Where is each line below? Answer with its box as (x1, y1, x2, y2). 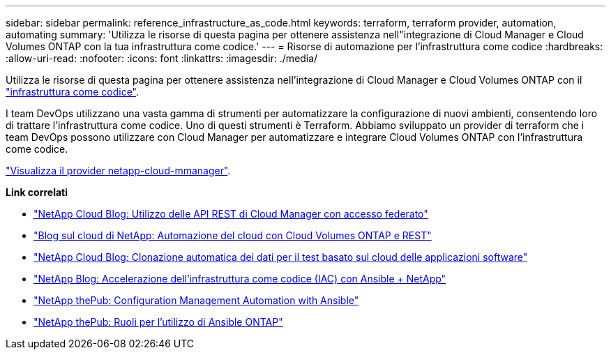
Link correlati (6, 186, 68, 198)
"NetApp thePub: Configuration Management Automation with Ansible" (33, 294, 359, 306)
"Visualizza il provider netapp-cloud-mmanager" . (6, 165, 231, 176)
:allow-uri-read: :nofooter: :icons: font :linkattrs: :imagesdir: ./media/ (6, 52, 318, 64)
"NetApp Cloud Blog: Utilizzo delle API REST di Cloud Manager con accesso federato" (33, 208, 428, 220)
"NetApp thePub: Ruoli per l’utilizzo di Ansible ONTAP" (33, 316, 283, 328)
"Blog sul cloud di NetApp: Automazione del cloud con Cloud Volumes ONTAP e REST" (33, 229, 432, 241)
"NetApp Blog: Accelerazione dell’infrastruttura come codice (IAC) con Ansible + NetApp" (33, 273, 446, 285)
